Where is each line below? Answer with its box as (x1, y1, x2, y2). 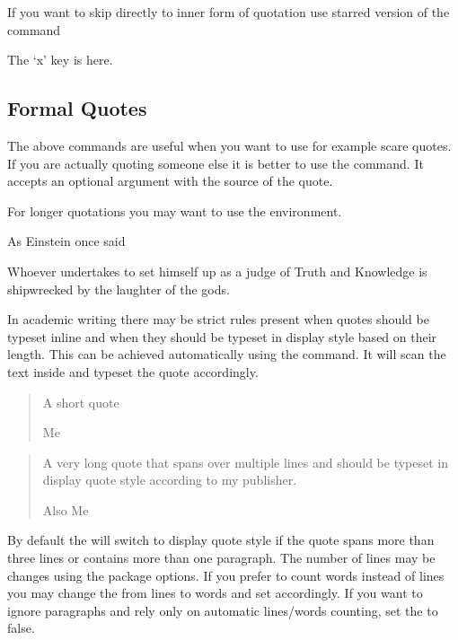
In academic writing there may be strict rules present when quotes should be (7, 310, 429, 329)
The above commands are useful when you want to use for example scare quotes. (7, 136, 452, 154)
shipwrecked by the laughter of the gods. (7, 279, 230, 298)
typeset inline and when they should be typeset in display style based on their (7, 327, 437, 346)
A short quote (42, 392, 119, 411)
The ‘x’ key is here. (7, 50, 113, 69)
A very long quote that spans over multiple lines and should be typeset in (42, 452, 448, 471)
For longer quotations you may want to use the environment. (7, 201, 342, 220)
